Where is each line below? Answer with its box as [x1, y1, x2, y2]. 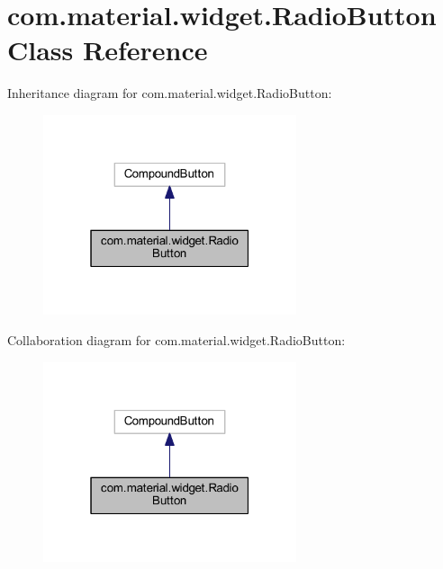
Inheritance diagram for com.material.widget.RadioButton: [7, 84, 332, 102]
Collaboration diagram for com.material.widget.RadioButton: [7, 331, 346, 349]
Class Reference [7, 31, 208, 68]
